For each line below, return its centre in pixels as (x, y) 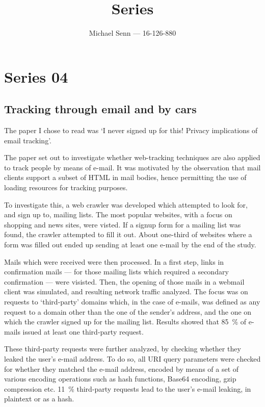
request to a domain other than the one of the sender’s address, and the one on (128, 311)
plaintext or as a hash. (39, 399)
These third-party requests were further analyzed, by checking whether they (123, 349)
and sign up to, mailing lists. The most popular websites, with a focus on (118, 214)
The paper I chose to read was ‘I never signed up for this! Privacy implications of (131, 130)
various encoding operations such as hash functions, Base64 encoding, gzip (120, 379)
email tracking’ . (28, 140)
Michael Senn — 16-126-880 (132, 33)
